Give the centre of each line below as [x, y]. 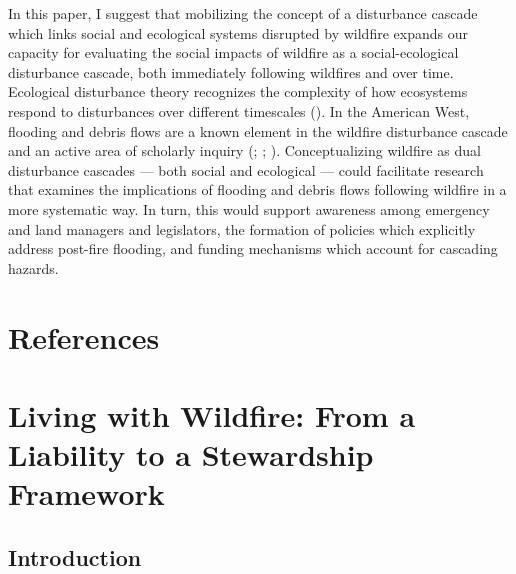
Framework [86, 493]
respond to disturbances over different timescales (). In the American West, [239, 110]
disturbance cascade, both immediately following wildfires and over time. [231, 71]
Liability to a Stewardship [191, 454]
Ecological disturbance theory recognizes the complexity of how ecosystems [238, 91]
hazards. [33, 267]
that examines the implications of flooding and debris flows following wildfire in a [257, 189]
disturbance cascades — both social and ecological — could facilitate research [246, 169]
